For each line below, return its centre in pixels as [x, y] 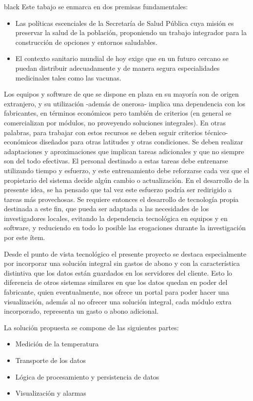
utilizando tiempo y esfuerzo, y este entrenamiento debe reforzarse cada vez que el [127, 170]
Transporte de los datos [50, 360]
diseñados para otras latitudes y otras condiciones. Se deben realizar [141, 142]
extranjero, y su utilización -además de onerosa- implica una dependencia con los [125, 103]
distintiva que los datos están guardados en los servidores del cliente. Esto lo [118, 272]
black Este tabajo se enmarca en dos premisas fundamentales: [96, 6]
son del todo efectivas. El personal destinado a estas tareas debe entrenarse [116, 161]
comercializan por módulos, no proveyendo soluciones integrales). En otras [115, 122]
